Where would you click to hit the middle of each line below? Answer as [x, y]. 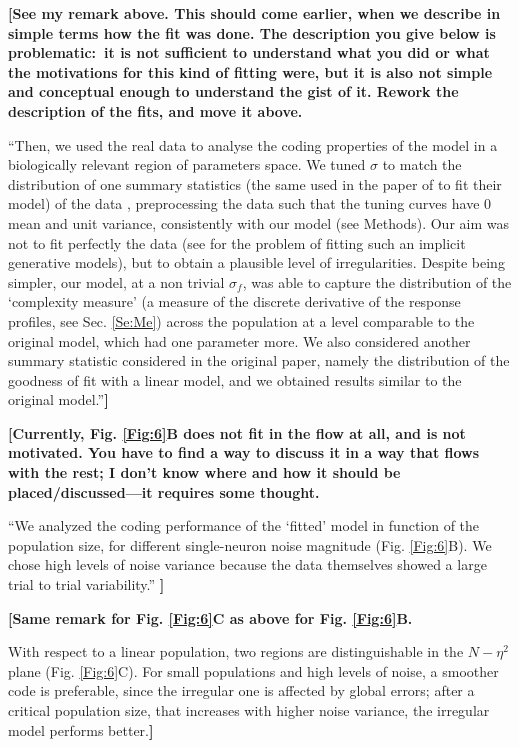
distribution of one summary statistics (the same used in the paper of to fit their [255, 183]
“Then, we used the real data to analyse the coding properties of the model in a [253, 144]
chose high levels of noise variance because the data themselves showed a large [247, 564]
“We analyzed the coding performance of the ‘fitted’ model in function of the [244, 525]
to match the [422, 164]
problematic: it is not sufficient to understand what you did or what [249, 52]
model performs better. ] [81, 729]
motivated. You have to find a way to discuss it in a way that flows [244, 452]
